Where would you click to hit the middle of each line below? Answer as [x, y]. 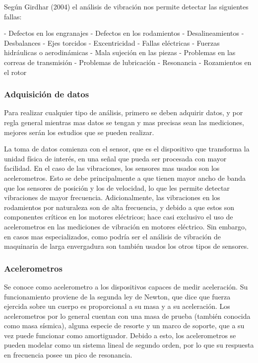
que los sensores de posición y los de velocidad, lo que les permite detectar [117, 187]
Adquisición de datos [47, 94]
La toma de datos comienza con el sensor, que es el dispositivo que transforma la [127, 149]
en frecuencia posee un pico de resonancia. [68, 355]
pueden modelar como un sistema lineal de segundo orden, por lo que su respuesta [129, 345]
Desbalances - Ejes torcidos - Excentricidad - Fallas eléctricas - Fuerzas [112, 42]
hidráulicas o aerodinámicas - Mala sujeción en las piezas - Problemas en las [120, 52]
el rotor [15, 72]
